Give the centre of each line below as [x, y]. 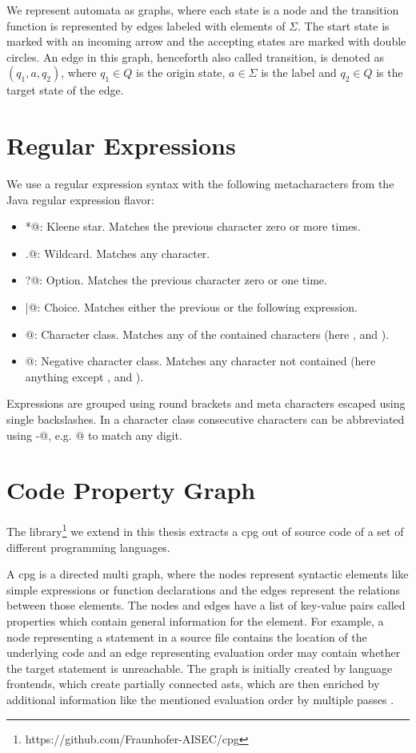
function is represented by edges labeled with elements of [146, 25]
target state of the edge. [65, 90]
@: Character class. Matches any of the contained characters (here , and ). [207, 334]
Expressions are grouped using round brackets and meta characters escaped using [206, 403]
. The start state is [344, 25]
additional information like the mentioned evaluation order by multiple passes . [200, 699]
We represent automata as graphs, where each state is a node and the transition [203, 10]
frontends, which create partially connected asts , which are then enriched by [193, 684]
